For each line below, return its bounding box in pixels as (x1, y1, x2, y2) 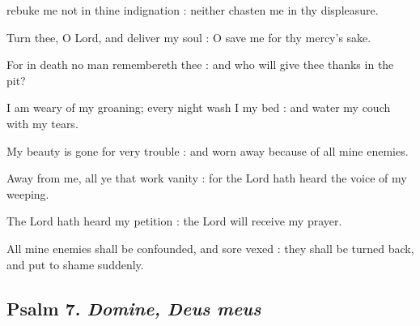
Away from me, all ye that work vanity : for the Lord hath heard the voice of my (6, 169, 407, 187)
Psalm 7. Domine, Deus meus (6, 295, 261, 320)
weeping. (6, 185, 49, 202)
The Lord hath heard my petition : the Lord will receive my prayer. (6, 212, 342, 229)
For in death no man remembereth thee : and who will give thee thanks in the (6, 56, 394, 73)
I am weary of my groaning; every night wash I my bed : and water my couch (6, 99, 391, 116)
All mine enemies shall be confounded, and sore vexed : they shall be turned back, (6, 239, 414, 256)
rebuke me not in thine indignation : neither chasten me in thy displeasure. (6, 2, 379, 18)
